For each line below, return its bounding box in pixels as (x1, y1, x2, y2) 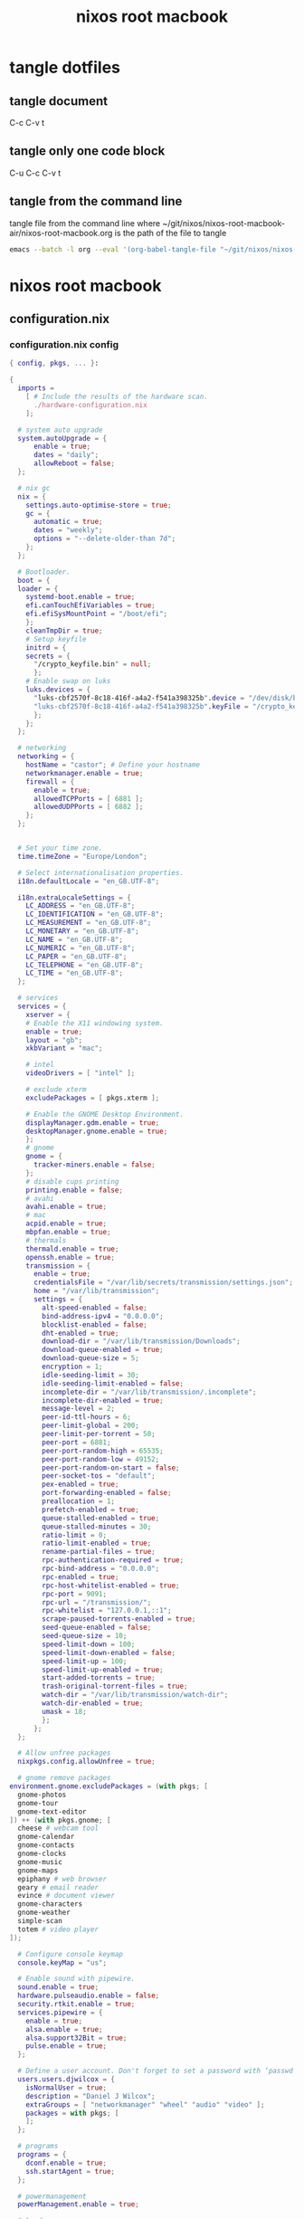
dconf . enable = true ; (25, 2158, 107, 2167)
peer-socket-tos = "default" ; (42, 1471, 156, 1481)
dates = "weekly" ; (33, 526, 103, 535)
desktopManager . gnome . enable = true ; (25, 1127, 168, 1136)
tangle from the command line (9, 194, 183, 209)
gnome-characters (17, 1900, 83, 1909)
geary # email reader (17, 1882, 100, 1892)
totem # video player (17, 1925, 100, 1934)
